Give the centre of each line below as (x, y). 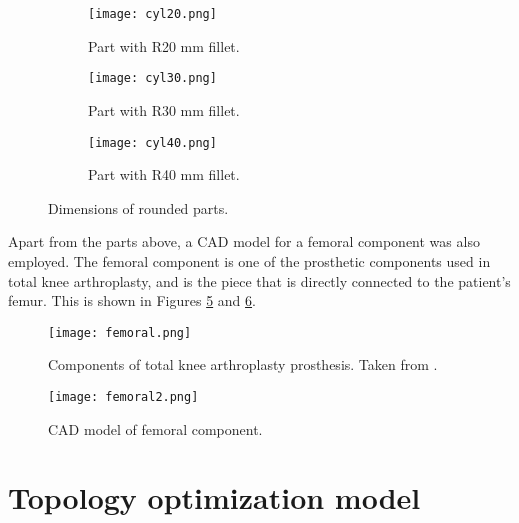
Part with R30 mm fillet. (164, 109)
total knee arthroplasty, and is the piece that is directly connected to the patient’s (259, 280)
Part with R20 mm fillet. (164, 45)
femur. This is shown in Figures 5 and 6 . (132, 300)
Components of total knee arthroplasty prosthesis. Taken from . (243, 364)
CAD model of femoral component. (155, 428)
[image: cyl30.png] (152, 78)
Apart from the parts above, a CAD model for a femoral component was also (244, 241)
